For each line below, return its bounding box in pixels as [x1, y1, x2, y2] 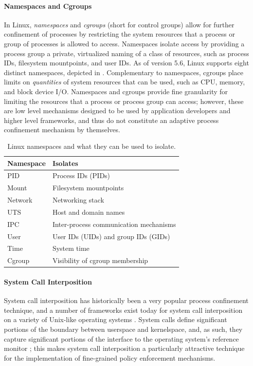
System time [52, 243, 90, 253]
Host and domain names [52, 206, 125, 217]
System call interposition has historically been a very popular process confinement [4, 295, 249, 305]
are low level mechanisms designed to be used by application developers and [4, 105, 231, 116]
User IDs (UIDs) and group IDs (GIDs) [52, 231, 170, 241]
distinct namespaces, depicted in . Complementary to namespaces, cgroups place [4, 67, 244, 77]
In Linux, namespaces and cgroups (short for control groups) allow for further [4, 19, 235, 29]
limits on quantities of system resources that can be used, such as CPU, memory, [4, 77, 245, 87]
